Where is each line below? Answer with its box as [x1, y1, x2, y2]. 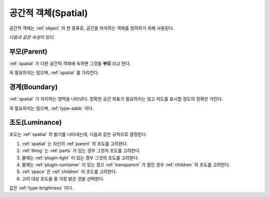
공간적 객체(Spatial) [9, 8, 88, 19]
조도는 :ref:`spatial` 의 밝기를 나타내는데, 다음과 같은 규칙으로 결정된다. [9, 131, 147, 137]
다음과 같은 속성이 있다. [9, 34, 55, 40]
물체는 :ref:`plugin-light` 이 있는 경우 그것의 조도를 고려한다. [21, 154, 139, 160]
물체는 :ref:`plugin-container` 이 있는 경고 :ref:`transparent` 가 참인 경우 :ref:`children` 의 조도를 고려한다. [21, 162, 230, 167]
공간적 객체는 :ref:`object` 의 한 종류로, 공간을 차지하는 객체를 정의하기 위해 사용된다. [9, 25, 174, 31]
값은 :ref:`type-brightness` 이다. [9, 185, 73, 191]
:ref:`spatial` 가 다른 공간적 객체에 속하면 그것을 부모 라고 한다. [9, 60, 131, 66]
